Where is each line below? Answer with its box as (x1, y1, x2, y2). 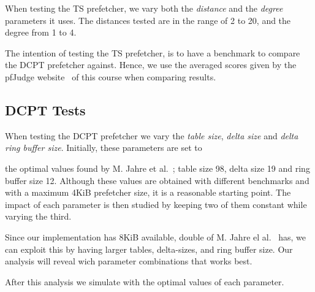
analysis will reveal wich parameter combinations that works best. (5, 255, 252, 267)
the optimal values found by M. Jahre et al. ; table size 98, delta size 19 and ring (5, 161, 310, 174)
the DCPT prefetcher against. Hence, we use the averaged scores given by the (5, 58, 297, 71)
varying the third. (5, 210, 72, 223)
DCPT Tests (5, 100, 86, 119)
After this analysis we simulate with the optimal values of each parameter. (5, 275, 284, 288)
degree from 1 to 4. (5, 26, 77, 39)
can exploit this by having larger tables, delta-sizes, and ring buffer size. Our (5, 242, 293, 255)
